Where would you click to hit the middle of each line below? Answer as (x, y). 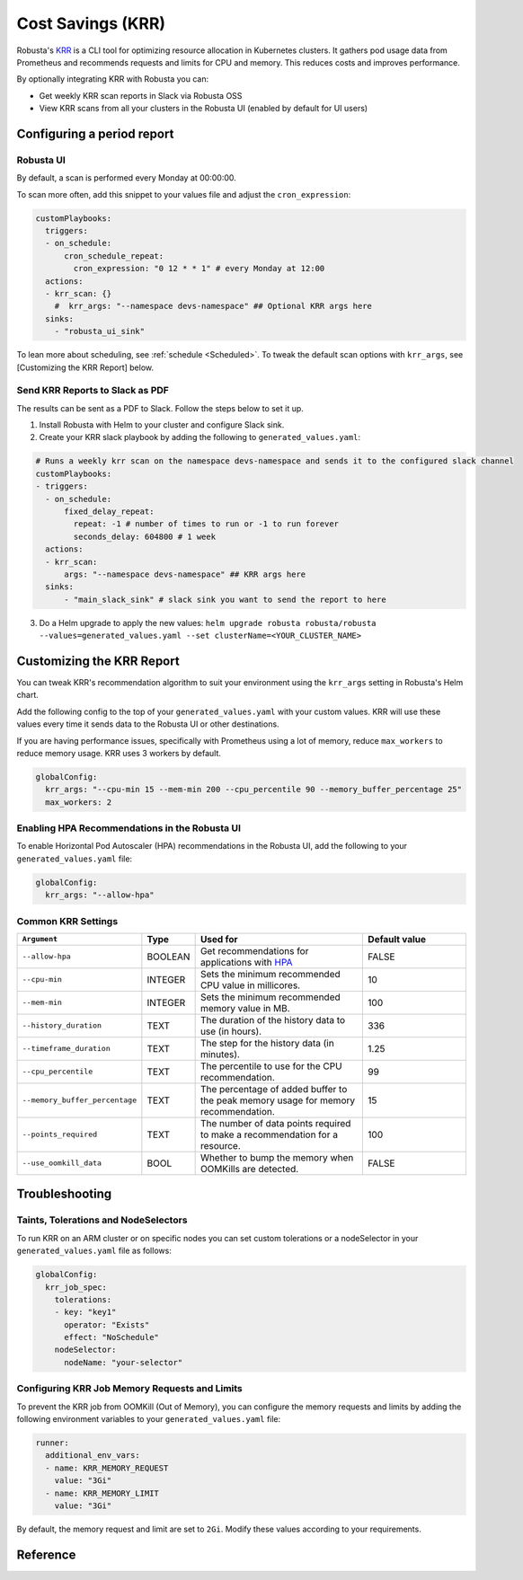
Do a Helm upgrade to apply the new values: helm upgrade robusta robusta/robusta (208, 622)
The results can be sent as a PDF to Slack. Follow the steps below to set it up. (160, 408)
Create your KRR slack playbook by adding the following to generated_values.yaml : (200, 437)
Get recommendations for (254, 950)
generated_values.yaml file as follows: (94, 1251)
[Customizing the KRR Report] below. (85, 367)
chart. (28, 695)
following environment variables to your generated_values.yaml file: (149, 1418)
